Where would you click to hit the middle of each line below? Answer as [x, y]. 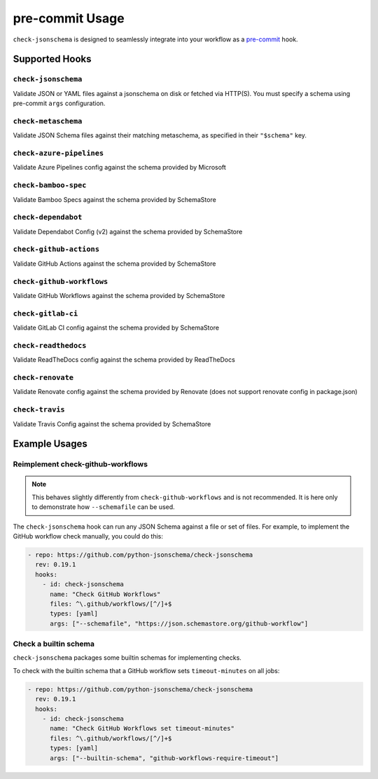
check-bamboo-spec [50, 185]
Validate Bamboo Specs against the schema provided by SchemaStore [114, 199]
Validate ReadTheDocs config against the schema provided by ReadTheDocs [124, 360]
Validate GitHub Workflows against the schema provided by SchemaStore [119, 295]
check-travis [39, 410]
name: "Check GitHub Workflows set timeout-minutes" [142, 729]
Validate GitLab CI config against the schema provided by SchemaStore [116, 328]
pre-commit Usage [69, 18]
